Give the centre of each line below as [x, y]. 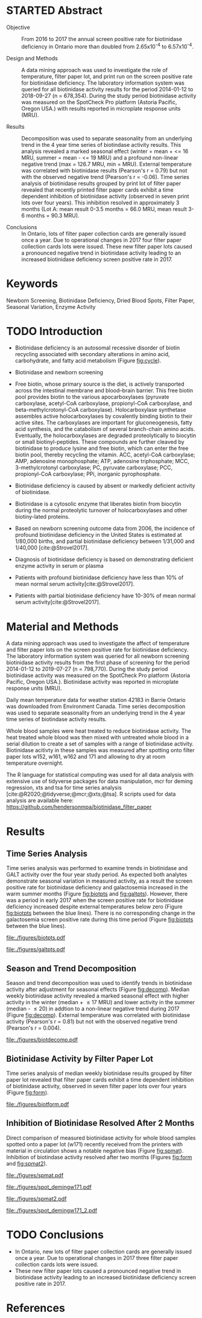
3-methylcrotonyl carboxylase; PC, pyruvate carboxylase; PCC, [94, 468]
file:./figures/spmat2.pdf [36, 1198]
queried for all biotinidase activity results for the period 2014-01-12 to [107, 89]
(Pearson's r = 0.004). [34, 1028]
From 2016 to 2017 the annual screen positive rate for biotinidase [102, 39]
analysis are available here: [40, 800]
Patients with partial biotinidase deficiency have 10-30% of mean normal [105, 596]
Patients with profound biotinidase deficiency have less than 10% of [99, 577]
